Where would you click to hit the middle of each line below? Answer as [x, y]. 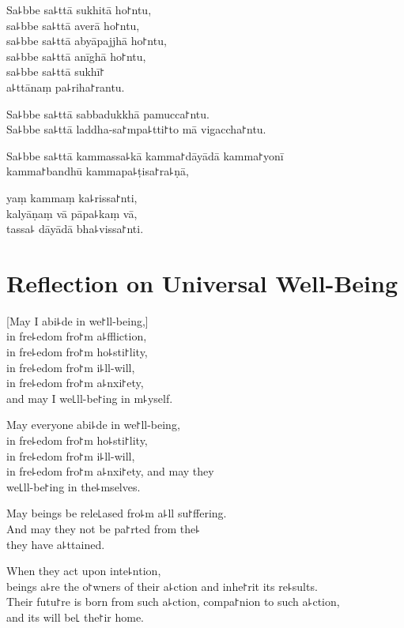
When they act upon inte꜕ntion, [84, 571]
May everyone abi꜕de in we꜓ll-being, [93, 425]
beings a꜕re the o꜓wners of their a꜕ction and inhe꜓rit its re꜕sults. [162, 586]
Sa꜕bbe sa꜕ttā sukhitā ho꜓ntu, [79, 9]
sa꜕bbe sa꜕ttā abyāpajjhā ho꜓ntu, [87, 41]
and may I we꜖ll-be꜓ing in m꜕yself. [90, 398]
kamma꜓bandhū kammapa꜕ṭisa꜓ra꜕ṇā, [98, 171]
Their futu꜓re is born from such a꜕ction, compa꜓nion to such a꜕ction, [173, 602]
